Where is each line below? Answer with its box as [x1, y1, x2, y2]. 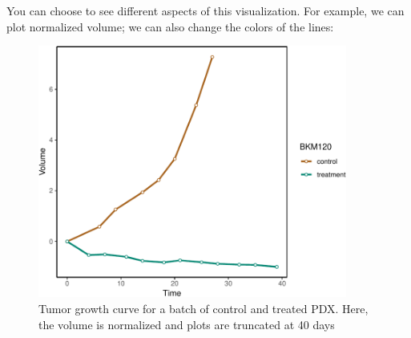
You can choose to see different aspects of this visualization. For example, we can [6, 2, 405, 18]
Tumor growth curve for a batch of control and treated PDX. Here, [38, 299, 369, 316]
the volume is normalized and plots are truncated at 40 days [38, 316, 335, 332]
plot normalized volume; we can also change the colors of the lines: [6, 18, 334, 35]
